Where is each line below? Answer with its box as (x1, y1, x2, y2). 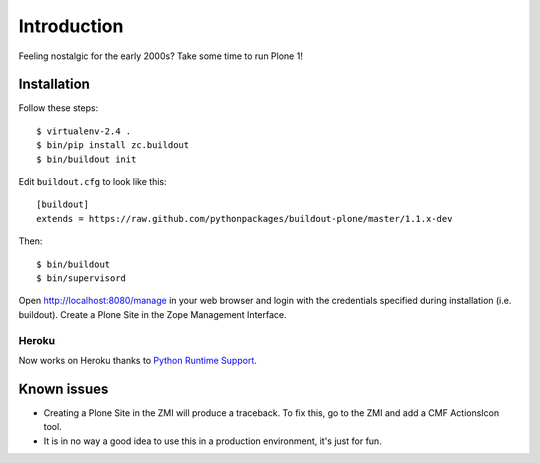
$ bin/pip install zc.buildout (36, 140, 190, 151)
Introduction (18, 15, 124, 37)
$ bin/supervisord (36, 272, 127, 284)
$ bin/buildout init (36, 153, 137, 165)
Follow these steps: (18, 102, 99, 114)
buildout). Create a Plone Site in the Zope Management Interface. (18, 308, 287, 320)
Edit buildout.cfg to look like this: (18, 176, 167, 188)
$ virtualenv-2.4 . (36, 125, 132, 137)
